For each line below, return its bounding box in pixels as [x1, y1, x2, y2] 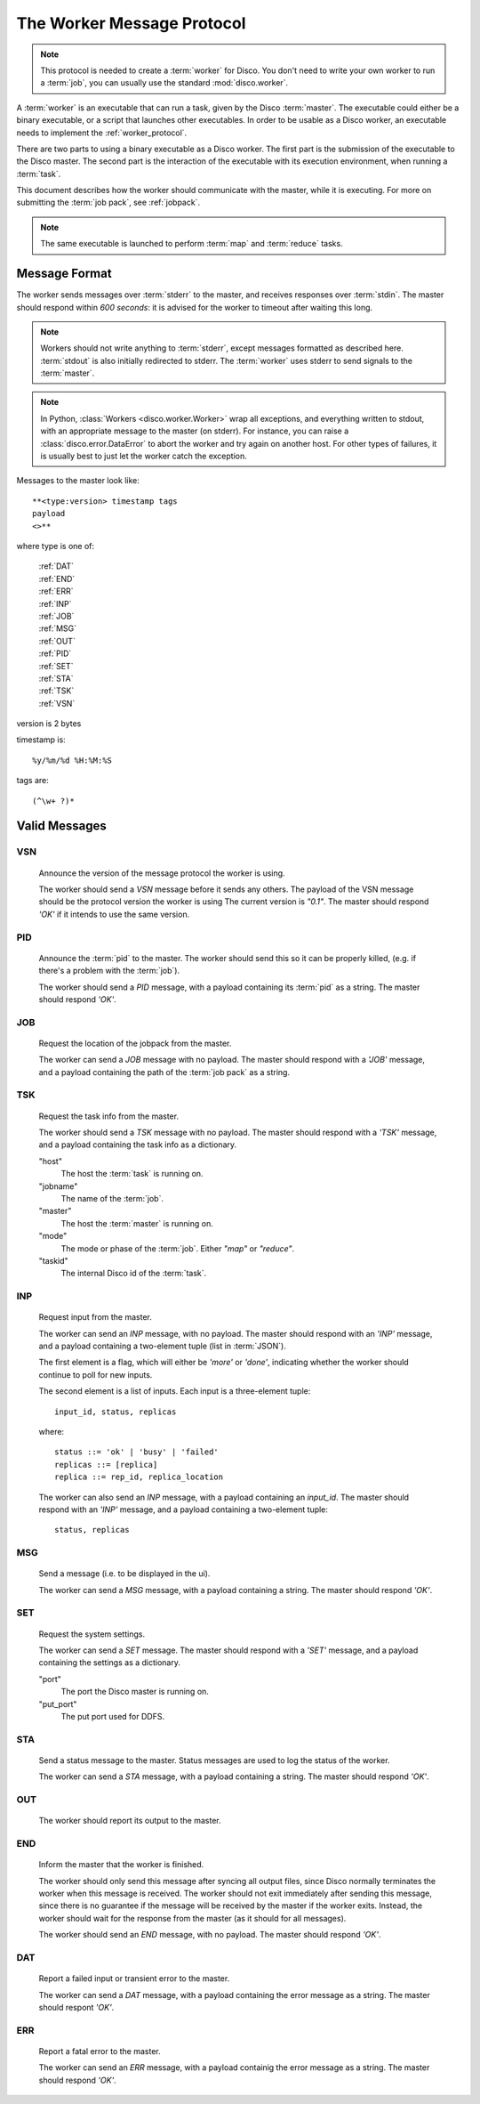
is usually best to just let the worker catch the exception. [40, 450, 248, 462]
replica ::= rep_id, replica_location [54, 1472, 224, 1482]
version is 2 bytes [16, 718, 82, 729]
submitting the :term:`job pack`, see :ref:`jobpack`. [16, 197, 200, 208]
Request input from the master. [38, 1312, 153, 1323]
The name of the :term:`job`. [60, 1193, 164, 1203]
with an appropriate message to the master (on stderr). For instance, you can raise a [40, 425, 349, 436]
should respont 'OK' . [38, 2002, 115, 2012]
